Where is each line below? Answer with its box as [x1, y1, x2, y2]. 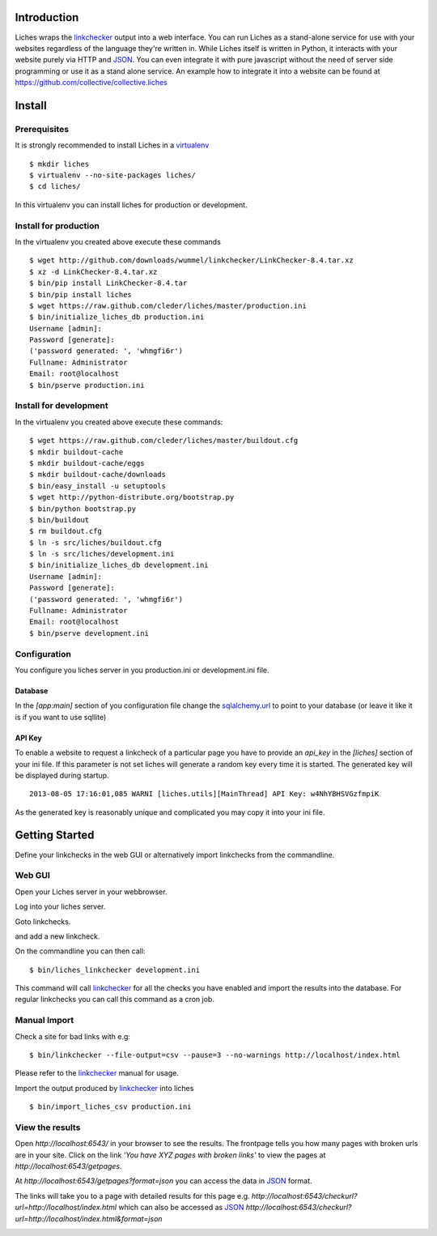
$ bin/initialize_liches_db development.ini [29, 560, 210, 570]
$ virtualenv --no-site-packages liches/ [29, 171, 196, 180]
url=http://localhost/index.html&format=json [15, 1213, 163, 1223]
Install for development [15, 400, 108, 411]
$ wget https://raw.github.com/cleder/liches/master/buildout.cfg [29, 436, 299, 445]
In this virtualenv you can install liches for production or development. [15, 199, 248, 210]
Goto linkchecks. [15, 916, 71, 927]
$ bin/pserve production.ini [29, 381, 145, 390]
